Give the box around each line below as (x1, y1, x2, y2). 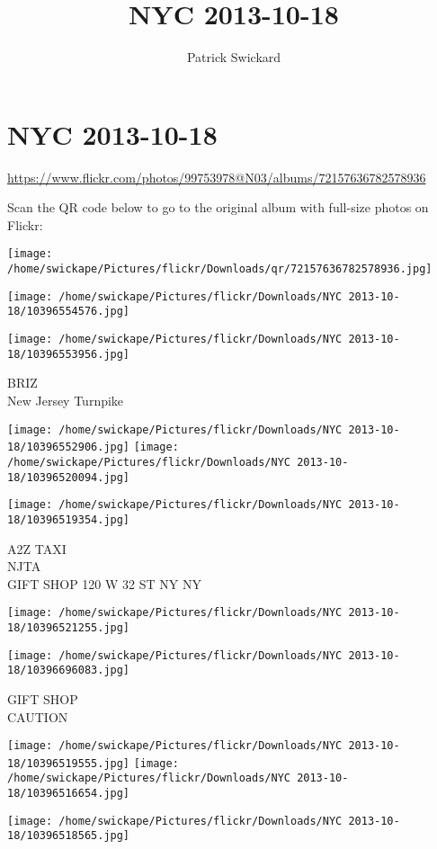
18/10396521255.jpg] (7, 621, 130, 634)
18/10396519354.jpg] (7, 513, 130, 526)
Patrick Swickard (186, 48, 281, 67)
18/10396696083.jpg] (7, 664, 130, 677)
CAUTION (7, 707, 68, 726)
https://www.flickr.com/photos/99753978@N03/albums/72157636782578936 (7, 167, 426, 186)
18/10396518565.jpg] (7, 829, 130, 843)
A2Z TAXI (7, 539, 67, 558)
